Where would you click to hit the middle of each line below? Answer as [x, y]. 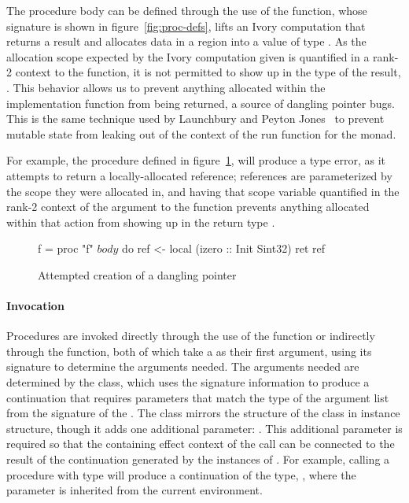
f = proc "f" [66, 248]
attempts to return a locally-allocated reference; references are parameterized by [199, 175]
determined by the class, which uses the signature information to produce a [188, 382]
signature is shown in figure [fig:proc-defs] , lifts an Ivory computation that [186, 26]
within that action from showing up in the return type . [141, 222]
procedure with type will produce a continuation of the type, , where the [181, 474]
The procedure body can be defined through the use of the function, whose [187, 10]
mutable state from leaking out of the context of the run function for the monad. [201, 133]
